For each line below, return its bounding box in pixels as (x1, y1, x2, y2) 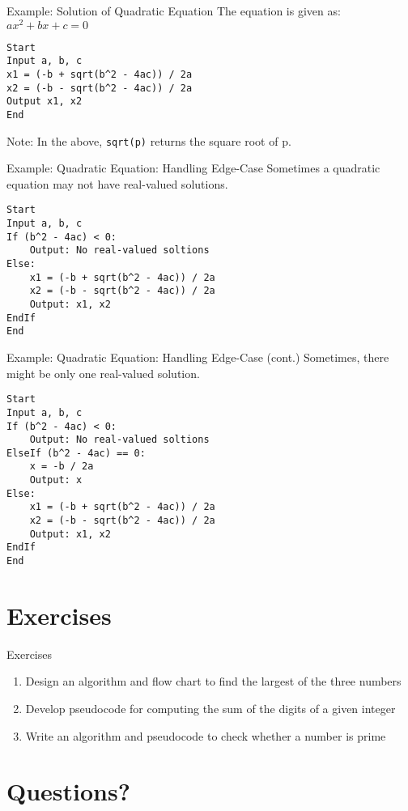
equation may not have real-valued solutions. (6, 175, 228, 192)
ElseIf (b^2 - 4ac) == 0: (6, 447, 146, 459)
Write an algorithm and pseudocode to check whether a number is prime (25, 727, 386, 744)
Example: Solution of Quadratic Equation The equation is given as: (6, 2, 341, 19)
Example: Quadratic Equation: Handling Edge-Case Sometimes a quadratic (6, 159, 380, 176)
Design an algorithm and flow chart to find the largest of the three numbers (25, 673, 402, 690)
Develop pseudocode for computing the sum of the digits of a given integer (25, 700, 396, 717)
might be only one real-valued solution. (6, 364, 200, 381)
